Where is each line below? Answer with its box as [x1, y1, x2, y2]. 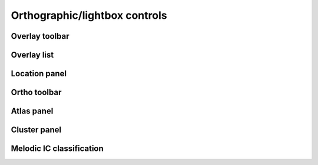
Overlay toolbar [11, 31, 70, 41]
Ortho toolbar [11, 87, 62, 97]
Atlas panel [11, 106, 54, 116]
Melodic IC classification [11, 144, 104, 154]
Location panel [11, 69, 67, 79]
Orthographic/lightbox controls [11, 9, 167, 22]
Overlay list [11, 50, 54, 60]
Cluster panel [11, 125, 62, 135]
